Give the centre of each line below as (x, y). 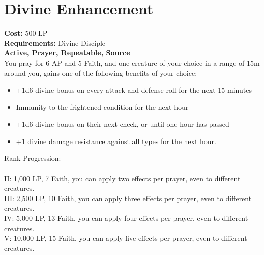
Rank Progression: (33, 158)
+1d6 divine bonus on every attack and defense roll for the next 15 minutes (134, 90)
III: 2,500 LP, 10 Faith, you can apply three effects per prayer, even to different (128, 198)
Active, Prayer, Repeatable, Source (67, 53)
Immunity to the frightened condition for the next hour (102, 107)
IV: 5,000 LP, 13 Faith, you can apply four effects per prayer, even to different (126, 218)
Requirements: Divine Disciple (55, 42)
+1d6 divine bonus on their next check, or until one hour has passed (123, 124)
